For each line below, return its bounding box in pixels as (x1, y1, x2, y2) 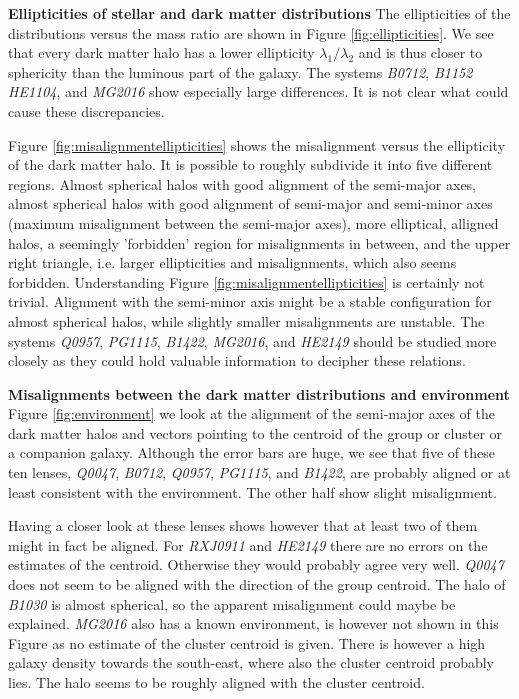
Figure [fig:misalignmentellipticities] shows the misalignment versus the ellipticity (8, 134, 506, 155)
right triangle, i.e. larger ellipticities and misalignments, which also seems (8, 252, 457, 273)
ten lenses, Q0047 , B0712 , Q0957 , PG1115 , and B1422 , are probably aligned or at (8, 462, 511, 483)
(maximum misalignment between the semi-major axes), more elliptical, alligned (8, 212, 499, 233)
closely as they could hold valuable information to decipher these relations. (8, 350, 466, 371)
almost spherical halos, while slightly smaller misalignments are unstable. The (8, 310, 485, 331)
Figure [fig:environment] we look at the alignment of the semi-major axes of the (8, 403, 495, 424)
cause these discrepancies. (8, 100, 165, 121)
